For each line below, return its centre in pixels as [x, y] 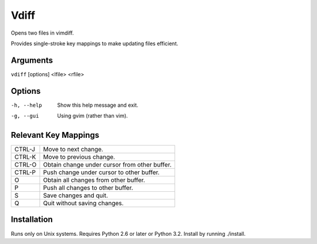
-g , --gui [25, 116]
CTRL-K [25, 157]
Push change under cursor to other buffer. [101, 172]
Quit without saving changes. [83, 204]
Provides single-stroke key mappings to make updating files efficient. [95, 43]
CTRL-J [25, 150]
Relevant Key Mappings [55, 135]
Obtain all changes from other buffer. [94, 180]
